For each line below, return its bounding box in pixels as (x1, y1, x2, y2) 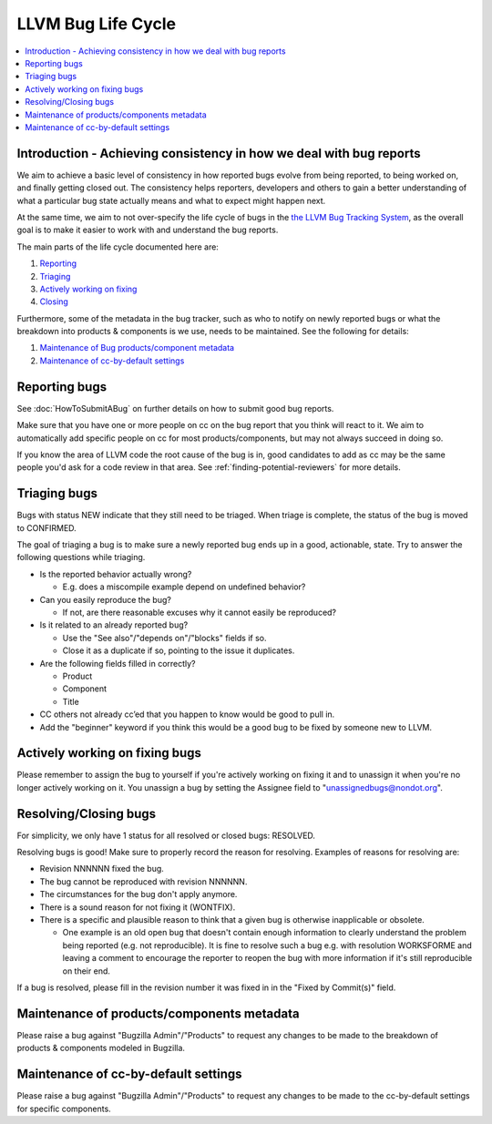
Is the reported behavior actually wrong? (39, 568, 192, 579)
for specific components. (16, 1103, 111, 1114)
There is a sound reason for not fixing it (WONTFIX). (39, 902, 236, 913)
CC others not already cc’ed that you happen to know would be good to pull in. (39, 709, 335, 720)
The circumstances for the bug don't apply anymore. (39, 889, 238, 900)
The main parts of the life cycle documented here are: (16, 241, 219, 252)
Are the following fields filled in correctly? (39, 658, 196, 669)
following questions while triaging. (16, 552, 146, 563)
